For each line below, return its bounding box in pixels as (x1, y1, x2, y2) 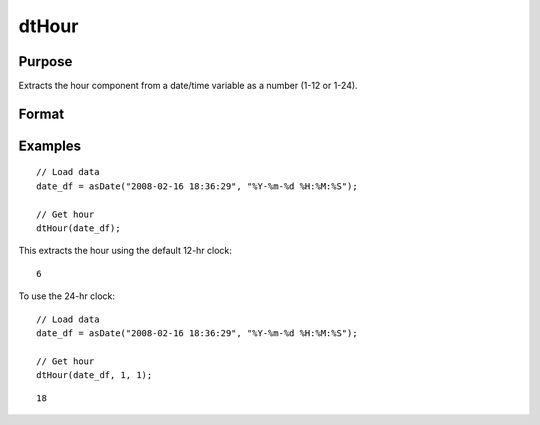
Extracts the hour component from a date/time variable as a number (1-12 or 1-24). (18, 80, 359, 92)
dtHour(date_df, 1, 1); (36, 370, 153, 381)
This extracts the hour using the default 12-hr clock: (18, 245, 232, 257)
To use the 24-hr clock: (18, 290, 115, 302)
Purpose (18, 53, 73, 70)
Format (18, 105, 65, 122)
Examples (18, 137, 82, 154)
